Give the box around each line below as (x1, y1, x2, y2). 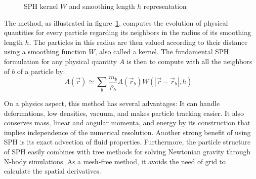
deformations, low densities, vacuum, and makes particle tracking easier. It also (4, 107, 244, 118)
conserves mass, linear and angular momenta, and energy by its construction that (4, 117, 251, 128)
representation (143, 1, 187, 11)
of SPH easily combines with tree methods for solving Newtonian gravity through (4, 146, 251, 156)
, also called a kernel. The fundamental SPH (95, 46, 229, 57)
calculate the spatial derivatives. (4, 166, 101, 176)
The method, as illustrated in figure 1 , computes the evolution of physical (4, 17, 228, 28)
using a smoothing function (4, 46, 86, 57)
